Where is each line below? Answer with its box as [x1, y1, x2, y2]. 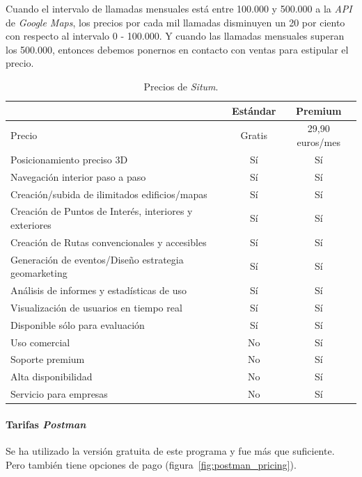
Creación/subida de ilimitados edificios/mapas [10, 186, 207, 201]
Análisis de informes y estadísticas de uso [10, 283, 187, 298]
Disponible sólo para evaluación [10, 317, 145, 332]
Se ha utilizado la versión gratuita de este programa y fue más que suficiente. [6, 444, 335, 458]
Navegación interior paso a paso [10, 169, 146, 184]
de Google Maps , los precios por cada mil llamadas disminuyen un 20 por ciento [6, 15, 345, 29]
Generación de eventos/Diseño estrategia [10, 252, 184, 266]
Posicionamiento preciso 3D [10, 152, 128, 166]
